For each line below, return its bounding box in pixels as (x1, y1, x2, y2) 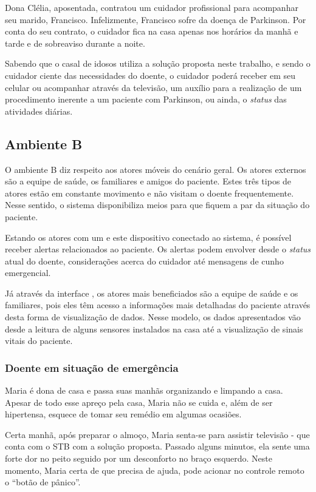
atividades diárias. (5, 104, 73, 117)
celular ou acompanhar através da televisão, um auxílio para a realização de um (5, 81, 302, 93)
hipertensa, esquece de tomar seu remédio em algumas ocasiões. (5, 408, 242, 420)
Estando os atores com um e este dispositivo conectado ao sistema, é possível (5, 231, 292, 243)
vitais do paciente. (5, 334, 73, 347)
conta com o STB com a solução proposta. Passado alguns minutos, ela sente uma (5, 440, 310, 453)
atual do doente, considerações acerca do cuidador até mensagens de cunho (5, 254, 284, 267)
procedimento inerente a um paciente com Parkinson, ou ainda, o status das (5, 93, 287, 106)
